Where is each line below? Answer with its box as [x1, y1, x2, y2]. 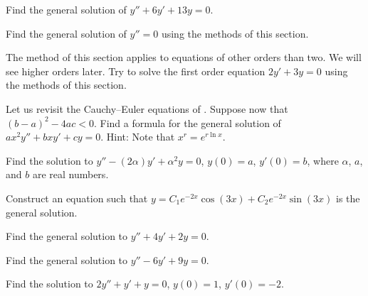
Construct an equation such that [6, 190, 148, 205]
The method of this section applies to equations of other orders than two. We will [6, 50, 362, 65]
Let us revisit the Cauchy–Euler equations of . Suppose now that [6, 101, 288, 116]
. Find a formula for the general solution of [93, 115, 281, 130]
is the [336, 190, 360, 205]
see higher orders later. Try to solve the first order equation [6, 63, 266, 78]
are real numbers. [32, 167, 109, 182]
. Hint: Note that [100, 129, 175, 144]
